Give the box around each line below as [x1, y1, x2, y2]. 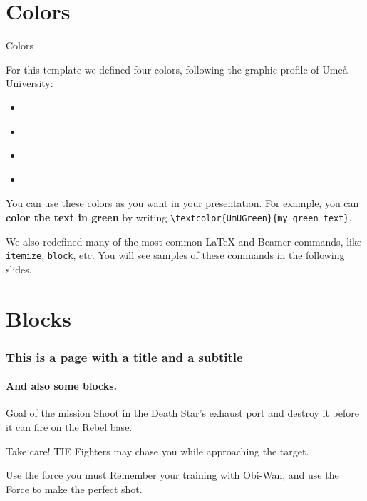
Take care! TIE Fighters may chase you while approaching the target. [6, 443, 309, 458]
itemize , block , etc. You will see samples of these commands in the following [6, 248, 345, 263]
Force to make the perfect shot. [6, 481, 143, 496]
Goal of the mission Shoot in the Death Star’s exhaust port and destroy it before [6, 405, 359, 420]
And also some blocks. [6, 378, 117, 393]
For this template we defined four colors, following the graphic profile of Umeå [6, 61, 348, 76]
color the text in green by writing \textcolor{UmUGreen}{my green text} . [6, 209, 352, 224]
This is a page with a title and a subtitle [6, 348, 243, 365]
